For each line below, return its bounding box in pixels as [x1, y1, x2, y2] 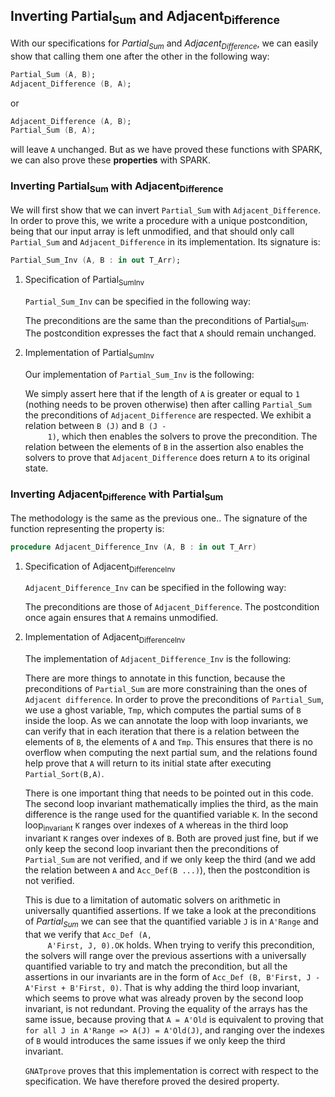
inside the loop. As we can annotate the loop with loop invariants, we [24, 715, 309, 727]
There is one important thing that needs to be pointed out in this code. [24, 787, 314, 799]
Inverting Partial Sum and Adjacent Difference [10, 8, 280, 28]
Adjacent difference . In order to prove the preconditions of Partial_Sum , [24, 694, 324, 706]
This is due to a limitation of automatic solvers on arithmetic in [24, 894, 281, 906]
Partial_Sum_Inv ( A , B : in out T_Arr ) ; [10, 255, 182, 265]
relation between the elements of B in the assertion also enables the [24, 441, 305, 453]
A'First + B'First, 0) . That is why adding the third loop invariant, [24, 981, 301, 993]
